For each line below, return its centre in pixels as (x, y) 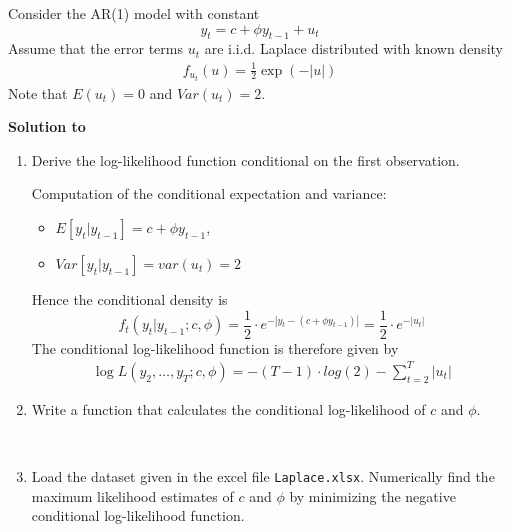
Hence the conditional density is (129, 299)
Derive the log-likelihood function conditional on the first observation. (245, 159)
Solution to (47, 126)
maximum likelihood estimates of (132, 495)
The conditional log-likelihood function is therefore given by (215, 347)
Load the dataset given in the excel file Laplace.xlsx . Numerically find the (263, 475)
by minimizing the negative (372, 495)
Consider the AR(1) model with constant (134, 13)
